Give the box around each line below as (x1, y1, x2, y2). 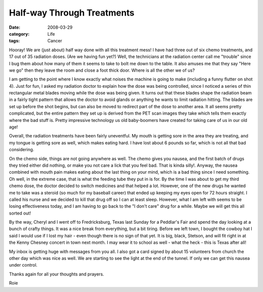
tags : (9, 38, 20, 44)
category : (9, 31, 30, 37)
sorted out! (9, 210, 31, 216)
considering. (9, 147, 34, 153)
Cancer (47, 38, 62, 44)
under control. (9, 262, 38, 268)
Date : (9, 24, 20, 30)
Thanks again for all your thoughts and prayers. (9, 271, 104, 277)
